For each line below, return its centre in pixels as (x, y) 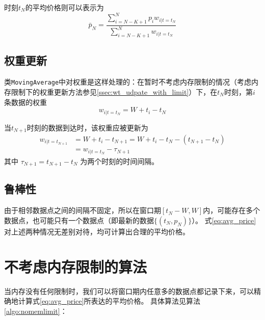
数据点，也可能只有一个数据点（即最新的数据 (79, 220)
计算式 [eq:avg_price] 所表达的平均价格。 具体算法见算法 (109, 301)
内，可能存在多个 (232, 210)
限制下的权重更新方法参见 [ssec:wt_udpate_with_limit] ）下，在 (114, 91)
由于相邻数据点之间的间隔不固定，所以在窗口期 (83, 210)
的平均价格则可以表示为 (64, 7)
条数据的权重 (25, 102)
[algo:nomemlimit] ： (36, 311)
